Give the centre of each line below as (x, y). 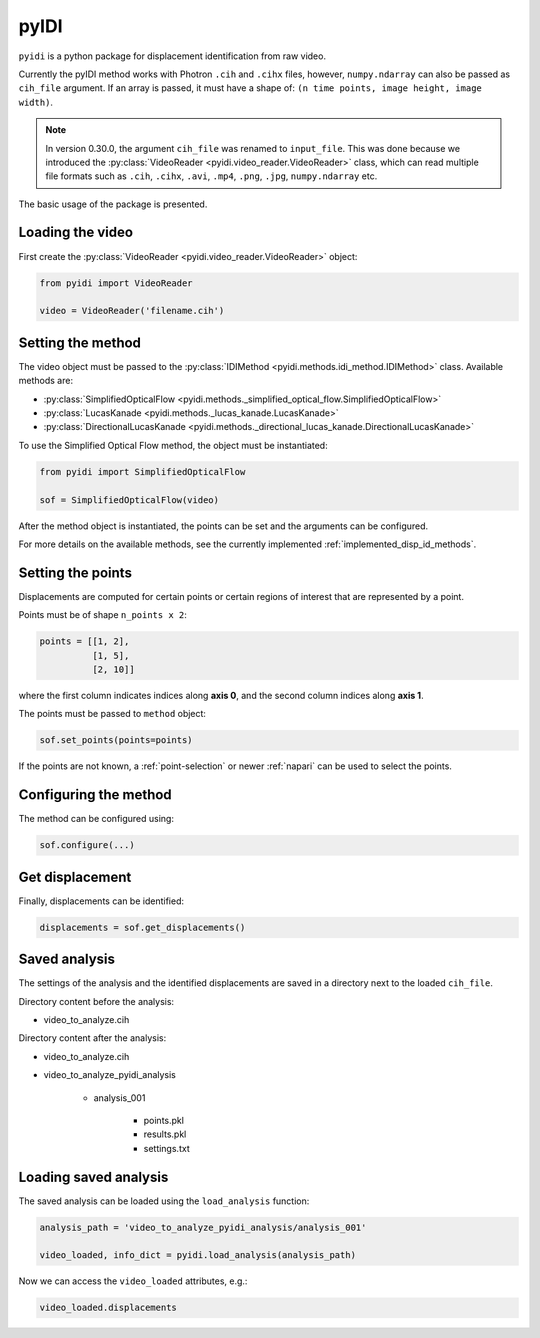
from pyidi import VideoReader (116, 283)
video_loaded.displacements (108, 1308)
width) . (36, 102)
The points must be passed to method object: (112, 714)
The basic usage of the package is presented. (113, 204)
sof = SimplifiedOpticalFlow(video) (129, 499)
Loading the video (76, 232)
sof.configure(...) (87, 845)
